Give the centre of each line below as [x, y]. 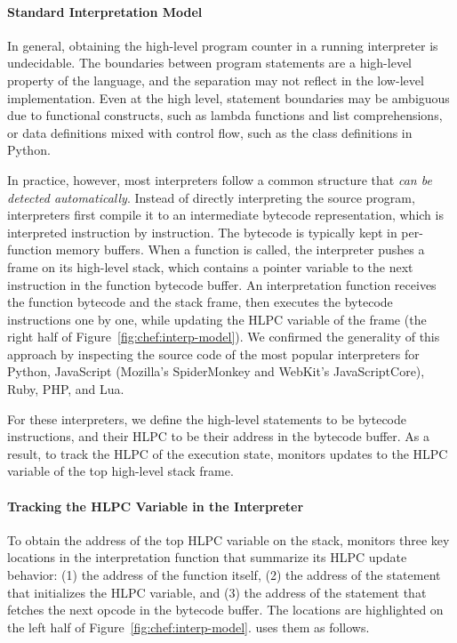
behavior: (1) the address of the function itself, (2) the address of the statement [224, 575]
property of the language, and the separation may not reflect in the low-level [216, 80]
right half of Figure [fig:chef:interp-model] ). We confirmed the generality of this [224, 337]
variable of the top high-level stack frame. [120, 471]
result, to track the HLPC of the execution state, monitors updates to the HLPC [228, 453]
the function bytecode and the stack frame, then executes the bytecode [200, 302]
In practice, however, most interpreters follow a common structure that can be [220, 179]
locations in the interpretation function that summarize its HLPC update [207, 557]
